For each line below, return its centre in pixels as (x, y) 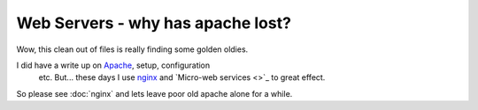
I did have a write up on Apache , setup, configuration (113, 65)
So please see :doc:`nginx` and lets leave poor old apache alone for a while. (154, 93)
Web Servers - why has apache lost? (154, 23)
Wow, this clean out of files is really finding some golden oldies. (132, 49)
